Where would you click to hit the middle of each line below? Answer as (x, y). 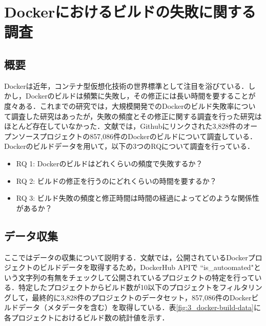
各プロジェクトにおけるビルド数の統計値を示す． (87, 318)
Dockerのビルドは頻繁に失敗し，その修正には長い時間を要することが (140, 96)
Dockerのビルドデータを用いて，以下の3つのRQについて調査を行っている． (129, 146)
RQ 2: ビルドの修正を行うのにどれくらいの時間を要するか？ (116, 180)
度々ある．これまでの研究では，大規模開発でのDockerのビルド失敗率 (119, 106)
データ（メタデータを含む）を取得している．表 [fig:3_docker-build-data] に (139, 307)
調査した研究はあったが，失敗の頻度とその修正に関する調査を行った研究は (136, 116)
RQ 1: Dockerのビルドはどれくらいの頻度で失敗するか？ (109, 163)
